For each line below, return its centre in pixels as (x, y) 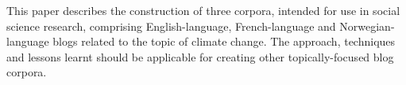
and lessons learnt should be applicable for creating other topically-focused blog (200, 56)
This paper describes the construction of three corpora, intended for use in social (203, 10)
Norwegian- (367, 26)
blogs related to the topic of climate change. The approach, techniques (224, 41)
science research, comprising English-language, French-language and (171, 26)
